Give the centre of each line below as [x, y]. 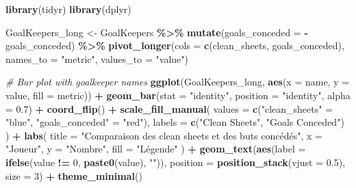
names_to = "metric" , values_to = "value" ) [97, 58]
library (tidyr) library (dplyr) [68, 9]
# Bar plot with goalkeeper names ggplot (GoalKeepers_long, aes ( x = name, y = [178, 82]
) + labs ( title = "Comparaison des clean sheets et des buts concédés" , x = [164, 135]
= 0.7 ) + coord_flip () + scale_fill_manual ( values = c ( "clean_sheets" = [169, 108]
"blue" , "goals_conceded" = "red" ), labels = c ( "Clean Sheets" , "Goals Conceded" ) [175, 122]
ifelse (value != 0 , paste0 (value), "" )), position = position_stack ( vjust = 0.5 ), [176, 162]
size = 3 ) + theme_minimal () [74, 175]
